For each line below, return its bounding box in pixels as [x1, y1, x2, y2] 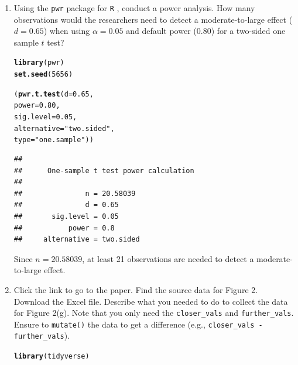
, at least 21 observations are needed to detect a [82, 252, 254, 264]
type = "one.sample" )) [13, 136, 94, 144]
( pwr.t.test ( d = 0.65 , [13, 89, 94, 98]
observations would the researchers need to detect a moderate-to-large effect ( [13, 13, 293, 25]
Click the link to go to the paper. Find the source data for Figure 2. [13, 283, 258, 295]
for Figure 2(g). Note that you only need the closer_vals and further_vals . [13, 307, 294, 319]
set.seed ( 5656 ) [13, 70, 73, 79]
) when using [43, 25, 90, 37]
